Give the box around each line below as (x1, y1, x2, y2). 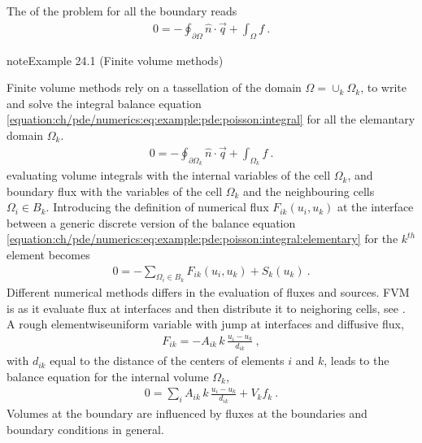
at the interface (337, 198, 414, 215)
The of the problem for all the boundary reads (7, 2, 237, 19)
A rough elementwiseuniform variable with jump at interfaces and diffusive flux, (7, 315, 404, 332)
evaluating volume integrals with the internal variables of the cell (7, 167, 331, 184)
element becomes (7, 246, 90, 263)
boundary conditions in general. (7, 420, 164, 437)
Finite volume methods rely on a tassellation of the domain (7, 79, 302, 96)
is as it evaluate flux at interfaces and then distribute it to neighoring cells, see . (7, 299, 406, 316)
